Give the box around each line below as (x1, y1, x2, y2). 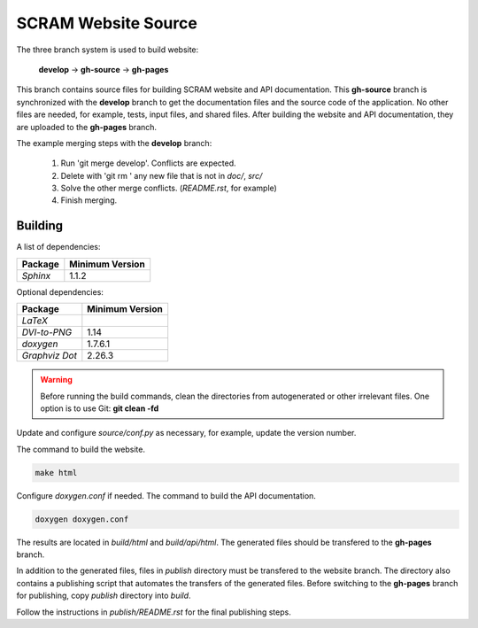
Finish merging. (60, 195, 118, 205)
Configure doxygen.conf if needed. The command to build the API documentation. (16, 490, 316, 500)
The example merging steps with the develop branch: (16, 137, 212, 148)
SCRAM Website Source (16, 13, 198, 33)
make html (35, 468, 78, 477)
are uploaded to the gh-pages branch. (16, 121, 158, 132)
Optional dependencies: (16, 286, 104, 297)
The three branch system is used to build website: (16, 44, 199, 55)
